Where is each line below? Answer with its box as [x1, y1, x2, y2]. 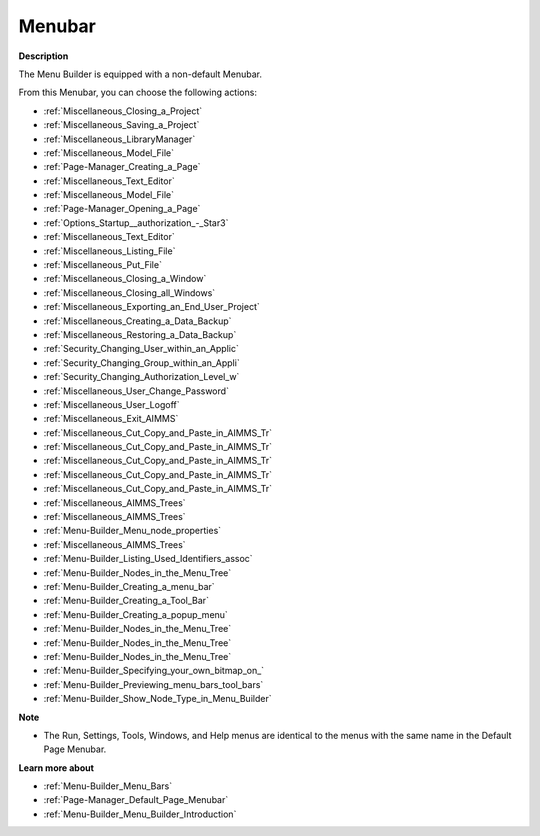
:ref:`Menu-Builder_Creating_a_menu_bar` [43, 581, 215, 592]
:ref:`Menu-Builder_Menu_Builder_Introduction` [43, 808, 237, 820]
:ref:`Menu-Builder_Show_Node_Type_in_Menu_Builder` [43, 693, 272, 705]
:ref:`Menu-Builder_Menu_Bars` [43, 780, 173, 792]
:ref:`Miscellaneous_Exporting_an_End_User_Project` [43, 301, 260, 313]
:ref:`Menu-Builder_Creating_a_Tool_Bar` [43, 595, 210, 607]
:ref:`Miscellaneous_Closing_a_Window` [43, 273, 207, 285]
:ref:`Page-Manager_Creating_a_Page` [43, 161, 201, 173]
